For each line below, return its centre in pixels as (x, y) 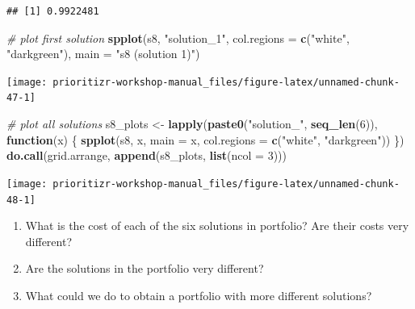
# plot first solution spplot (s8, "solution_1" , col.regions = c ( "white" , (178, 38)
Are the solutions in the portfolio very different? (145, 268)
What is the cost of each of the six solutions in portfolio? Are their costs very (217, 225)
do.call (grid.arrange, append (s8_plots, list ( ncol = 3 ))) (147, 155)
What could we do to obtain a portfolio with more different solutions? (199, 295)
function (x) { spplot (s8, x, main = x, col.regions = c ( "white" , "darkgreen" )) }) (205, 139)
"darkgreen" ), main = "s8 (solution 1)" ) (103, 54)
